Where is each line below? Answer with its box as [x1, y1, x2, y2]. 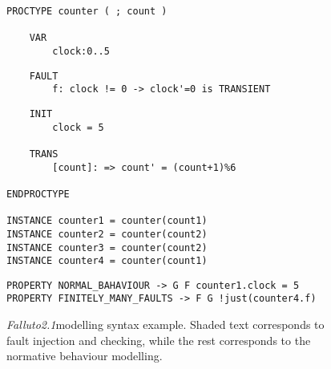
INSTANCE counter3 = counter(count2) [6, 241, 208, 253]
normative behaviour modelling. [6, 347, 163, 364]
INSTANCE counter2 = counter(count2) [6, 228, 208, 240]
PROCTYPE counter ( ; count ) [6, 6, 168, 17]
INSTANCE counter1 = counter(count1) [6, 215, 208, 227]
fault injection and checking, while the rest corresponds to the [6, 331, 311, 348]
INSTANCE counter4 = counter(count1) [6, 255, 208, 267]
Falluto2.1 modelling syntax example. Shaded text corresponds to [6, 316, 325, 333]
